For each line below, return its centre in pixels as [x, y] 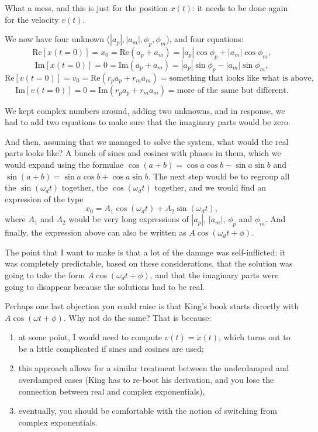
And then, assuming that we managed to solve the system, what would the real [147, 141]
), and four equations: [205, 39]
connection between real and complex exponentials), [112, 391]
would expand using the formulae [64, 164]
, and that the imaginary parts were [214, 274]
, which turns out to [255, 337]
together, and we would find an [210, 187]
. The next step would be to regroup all [219, 176]
